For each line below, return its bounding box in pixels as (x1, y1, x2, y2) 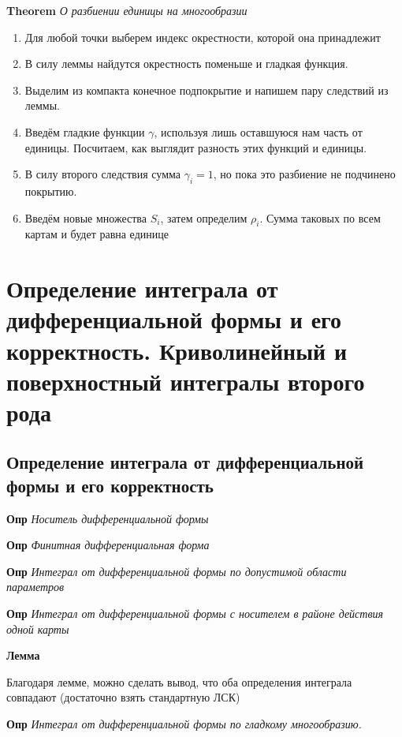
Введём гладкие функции (24, 123, 145, 140)
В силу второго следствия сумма (24, 166, 181, 182)
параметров (6, 578, 65, 595)
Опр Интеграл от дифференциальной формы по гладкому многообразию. (6, 716, 362, 731)
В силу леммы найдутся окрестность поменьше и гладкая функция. (24, 55, 348, 72)
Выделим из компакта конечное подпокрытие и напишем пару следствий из (24, 81, 389, 98)
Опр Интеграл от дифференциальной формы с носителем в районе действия (6, 605, 384, 622)
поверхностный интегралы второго (6, 365, 365, 397)
